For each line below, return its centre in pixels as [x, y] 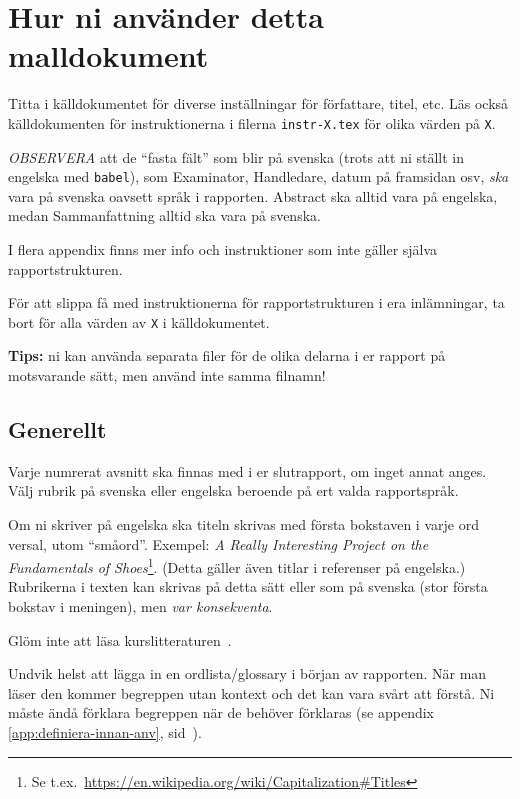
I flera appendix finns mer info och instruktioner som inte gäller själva [223, 249]
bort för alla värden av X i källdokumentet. [139, 321]
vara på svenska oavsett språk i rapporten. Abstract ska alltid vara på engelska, [253, 195]
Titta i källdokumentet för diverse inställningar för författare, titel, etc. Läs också [258, 103]
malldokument [108, 55]
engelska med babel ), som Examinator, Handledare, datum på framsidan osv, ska [258, 176]
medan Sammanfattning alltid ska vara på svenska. [164, 215]
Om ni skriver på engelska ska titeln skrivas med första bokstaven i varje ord [243, 524]
